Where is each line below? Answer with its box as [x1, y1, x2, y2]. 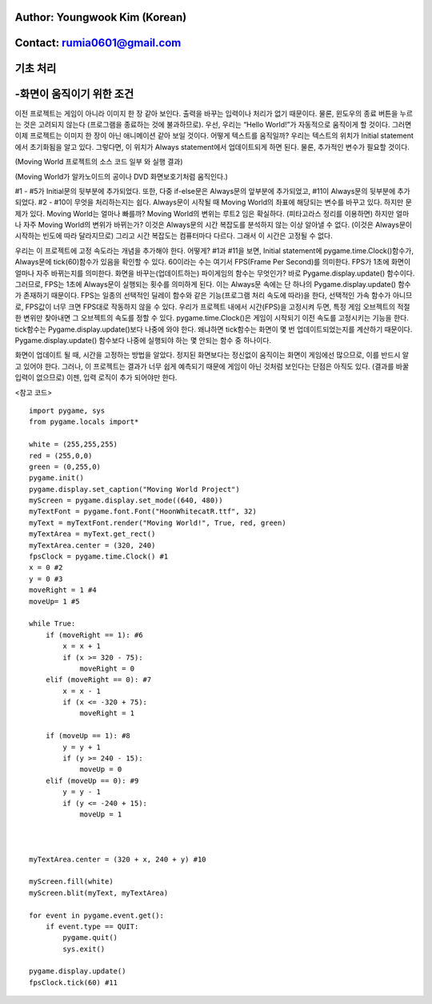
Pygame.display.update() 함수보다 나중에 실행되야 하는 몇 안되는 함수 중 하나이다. [14, 335, 272, 345]
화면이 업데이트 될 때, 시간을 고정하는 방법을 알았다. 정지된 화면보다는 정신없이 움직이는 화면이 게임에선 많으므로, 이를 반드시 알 [14, 350, 410, 360]
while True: [29, 619, 76, 628]
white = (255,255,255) [29, 440, 118, 449]
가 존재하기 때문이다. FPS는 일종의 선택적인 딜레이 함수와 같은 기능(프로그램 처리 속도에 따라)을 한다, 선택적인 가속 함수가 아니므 [14, 291, 413, 300]
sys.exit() [62, 944, 106, 954]
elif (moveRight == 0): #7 [45, 675, 152, 684]
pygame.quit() [62, 933, 118, 942]
